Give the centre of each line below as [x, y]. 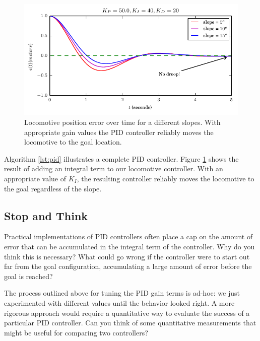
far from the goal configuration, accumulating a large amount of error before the [128, 266]
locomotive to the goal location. [73, 142]
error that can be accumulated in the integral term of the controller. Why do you [129, 247]
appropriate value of [35, 179]
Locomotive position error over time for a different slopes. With [122, 122]
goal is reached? [28, 276]
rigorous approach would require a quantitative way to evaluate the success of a [127, 313]
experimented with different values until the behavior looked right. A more [119, 302]
